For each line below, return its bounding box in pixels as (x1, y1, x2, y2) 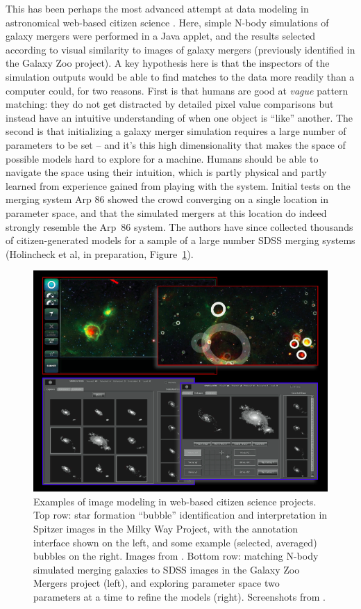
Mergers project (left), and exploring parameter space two (33, 576, 280, 590)
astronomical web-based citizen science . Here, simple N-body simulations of (6, 15, 329, 29)
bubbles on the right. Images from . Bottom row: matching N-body (33, 549, 319, 563)
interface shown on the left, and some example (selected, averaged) (33, 535, 317, 549)
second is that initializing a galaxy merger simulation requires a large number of (6, 124, 346, 138)
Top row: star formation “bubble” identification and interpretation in (33, 507, 328, 522)
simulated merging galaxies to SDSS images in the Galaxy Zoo (33, 562, 300, 576)
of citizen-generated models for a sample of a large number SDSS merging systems (6, 233, 355, 247)
